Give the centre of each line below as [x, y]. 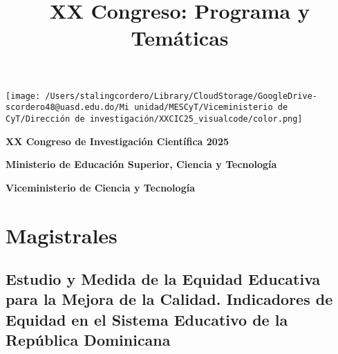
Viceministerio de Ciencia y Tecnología [100, 187]
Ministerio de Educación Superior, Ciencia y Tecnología [141, 164]
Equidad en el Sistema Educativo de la [147, 319]
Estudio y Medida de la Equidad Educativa [163, 279]
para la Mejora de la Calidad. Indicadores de [169, 299]
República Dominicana [88, 340]
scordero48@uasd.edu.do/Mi [67, 108]
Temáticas [180, 38]
